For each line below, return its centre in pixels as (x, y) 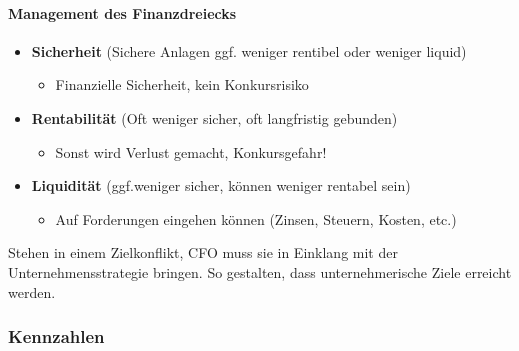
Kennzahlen (56, 336)
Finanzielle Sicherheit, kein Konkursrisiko (182, 84)
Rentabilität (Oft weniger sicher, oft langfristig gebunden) (214, 117)
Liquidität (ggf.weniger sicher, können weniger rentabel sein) (221, 185)
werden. (32, 291)
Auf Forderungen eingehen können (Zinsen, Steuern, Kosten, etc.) (256, 218)
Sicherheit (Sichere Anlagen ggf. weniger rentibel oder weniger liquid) (249, 50)
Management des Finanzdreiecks (122, 12)
